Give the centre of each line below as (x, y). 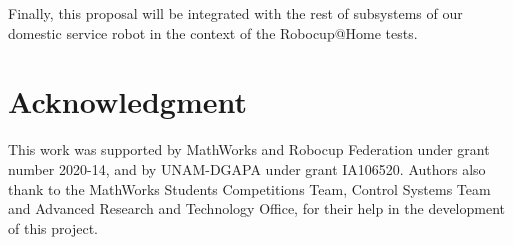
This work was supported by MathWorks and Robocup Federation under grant (249, 149)
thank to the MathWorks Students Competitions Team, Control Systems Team (249, 188)
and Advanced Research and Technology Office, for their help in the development (256, 208)
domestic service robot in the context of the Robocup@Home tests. (213, 32)
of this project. (53, 227)
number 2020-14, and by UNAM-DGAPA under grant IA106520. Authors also (247, 168)
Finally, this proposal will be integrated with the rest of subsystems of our (235, 13)
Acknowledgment (127, 101)
